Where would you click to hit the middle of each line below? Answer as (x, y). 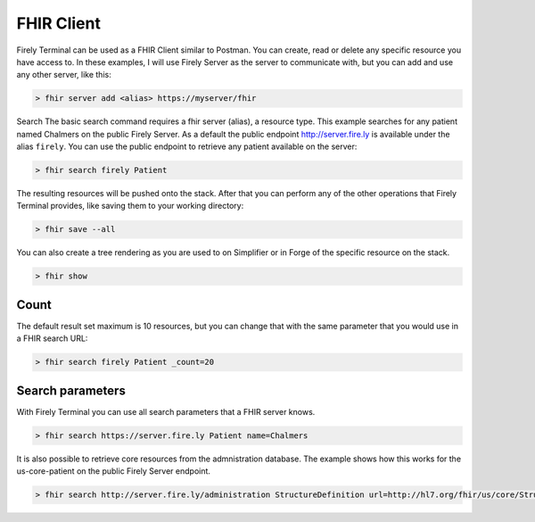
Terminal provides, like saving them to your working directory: (130, 206)
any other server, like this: (64, 75)
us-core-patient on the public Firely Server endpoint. (114, 471)
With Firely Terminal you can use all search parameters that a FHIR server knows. (166, 411)
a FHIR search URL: (52, 338)
